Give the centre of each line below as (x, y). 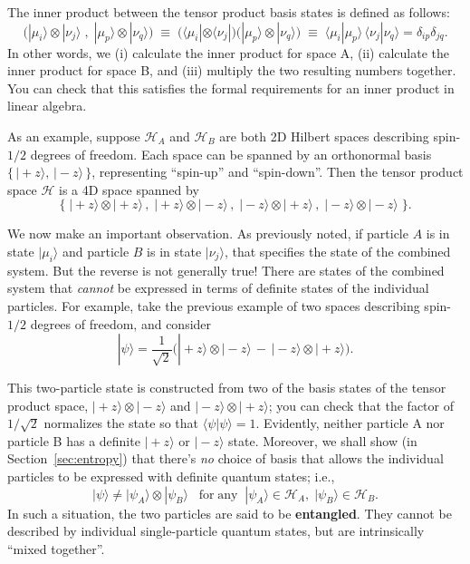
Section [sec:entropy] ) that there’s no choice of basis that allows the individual (225, 458)
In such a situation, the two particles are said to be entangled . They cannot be (230, 513)
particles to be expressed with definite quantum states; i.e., (171, 476)
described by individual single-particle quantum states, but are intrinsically (216, 531)
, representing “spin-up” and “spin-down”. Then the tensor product (278, 172)
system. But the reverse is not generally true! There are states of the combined (226, 270)
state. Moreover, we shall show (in (323, 440)
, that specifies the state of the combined (337, 251)
